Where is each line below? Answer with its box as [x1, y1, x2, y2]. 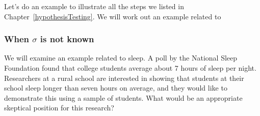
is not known [40, 33, 94, 45]
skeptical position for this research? [4, 102, 114, 113]
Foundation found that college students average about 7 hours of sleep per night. [4, 63, 256, 73]
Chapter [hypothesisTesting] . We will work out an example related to [4, 11, 221, 21]
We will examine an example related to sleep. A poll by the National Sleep [4, 52, 238, 63]
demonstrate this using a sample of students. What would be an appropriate [4, 92, 243, 103]
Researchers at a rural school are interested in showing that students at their [4, 72, 244, 83]
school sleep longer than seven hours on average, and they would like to [4, 82, 227, 93]
